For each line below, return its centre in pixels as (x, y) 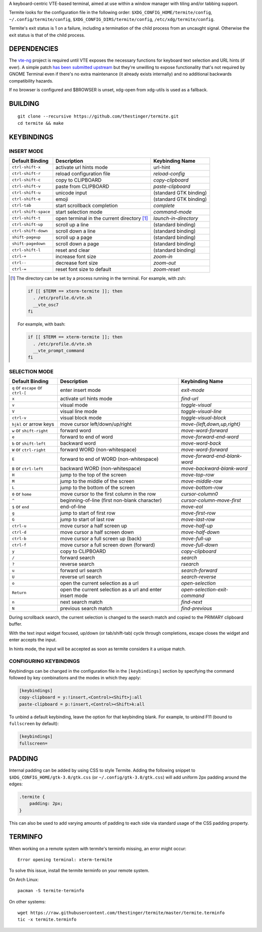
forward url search (81, 571)
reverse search (77, 564)
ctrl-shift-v (26, 186)
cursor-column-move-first (211, 500)
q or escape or (27, 388)
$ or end (20, 507)
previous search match (86, 609)
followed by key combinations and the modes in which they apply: (75, 678)
